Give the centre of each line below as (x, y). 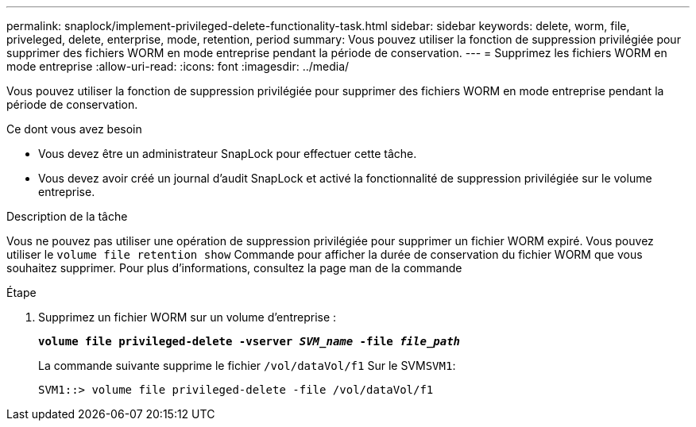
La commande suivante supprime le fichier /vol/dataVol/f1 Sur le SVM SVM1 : (247, 365)
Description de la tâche (67, 216)
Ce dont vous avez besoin (74, 129)
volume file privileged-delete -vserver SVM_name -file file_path (249, 341)
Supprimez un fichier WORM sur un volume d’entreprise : (188, 317)
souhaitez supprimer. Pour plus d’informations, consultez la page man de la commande (234, 268)
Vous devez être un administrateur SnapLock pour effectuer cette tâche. (228, 154)
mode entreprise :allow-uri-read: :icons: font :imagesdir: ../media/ (178, 66)
